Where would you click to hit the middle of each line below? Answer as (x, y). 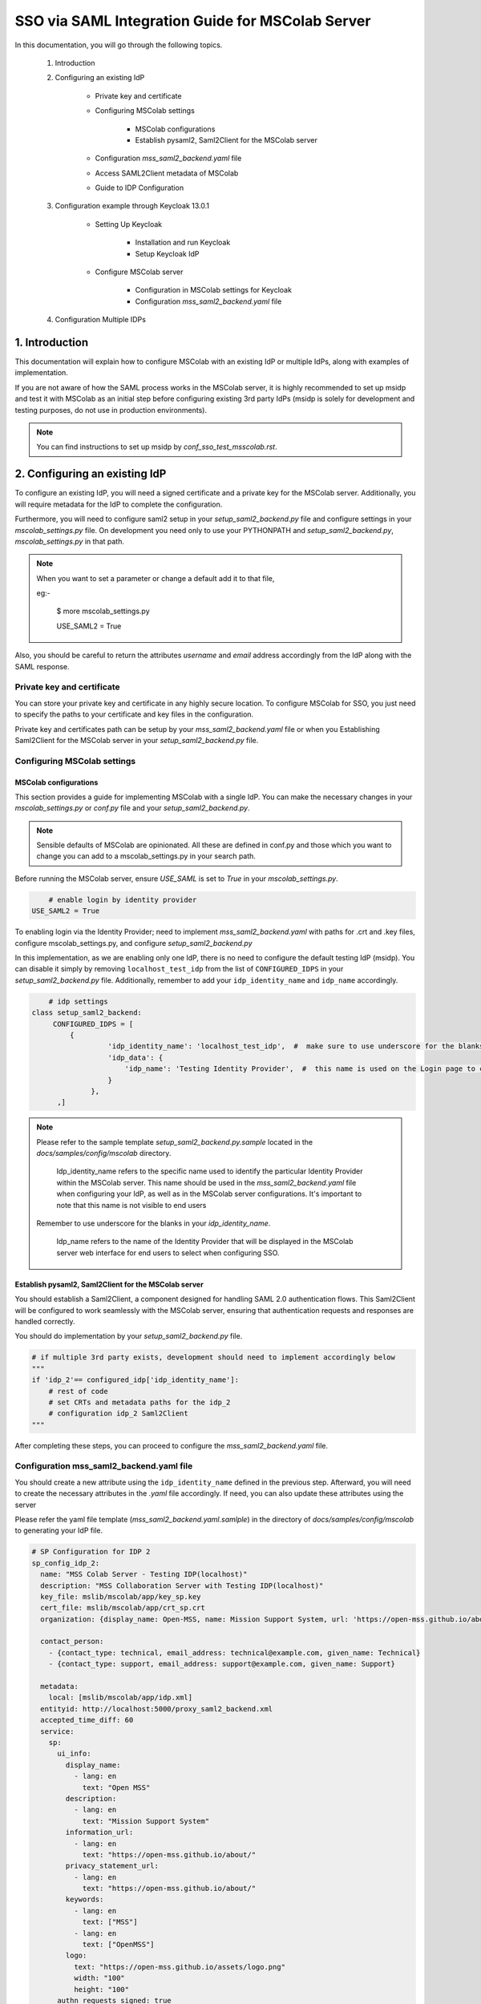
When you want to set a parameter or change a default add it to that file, (156, 578)
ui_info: (74, 1754)
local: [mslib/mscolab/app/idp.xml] (120, 1698)
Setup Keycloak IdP (167, 253)
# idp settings (78, 1001)
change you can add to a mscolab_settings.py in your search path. (146, 856)
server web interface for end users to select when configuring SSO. (168, 1252)
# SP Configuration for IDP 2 (91, 1552)
